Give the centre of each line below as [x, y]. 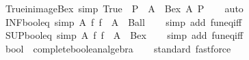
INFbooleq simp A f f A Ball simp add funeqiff [123, 21]
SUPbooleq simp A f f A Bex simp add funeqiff [124, 35]
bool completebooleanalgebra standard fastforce [118, 48]
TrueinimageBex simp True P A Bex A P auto [124, 8]
